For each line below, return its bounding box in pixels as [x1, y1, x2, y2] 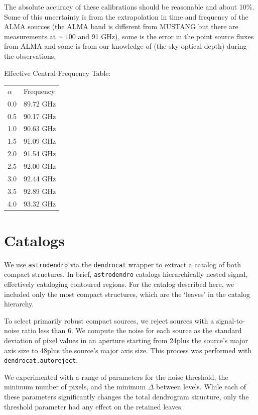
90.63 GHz [23, 123, 56, 134]
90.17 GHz [23, 111, 56, 121]
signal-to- [216, 315, 245, 326]
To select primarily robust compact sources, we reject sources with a [4, 315, 214, 326]
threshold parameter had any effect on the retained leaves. [4, 401, 183, 411]
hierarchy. [4, 298, 34, 309]
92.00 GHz [23, 160, 56, 171]
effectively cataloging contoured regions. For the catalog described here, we [4, 279, 234, 289]
